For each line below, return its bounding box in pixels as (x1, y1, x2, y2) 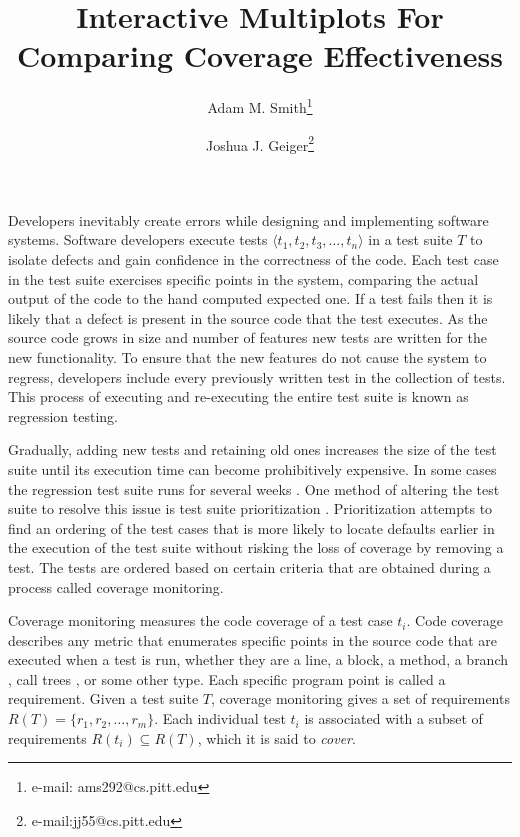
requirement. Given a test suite (8, 688, 199, 709)
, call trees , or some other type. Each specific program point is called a (8, 668, 446, 689)
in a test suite (368, 229, 453, 250)
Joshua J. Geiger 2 (206, 131, 314, 155)
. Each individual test (154, 708, 286, 729)
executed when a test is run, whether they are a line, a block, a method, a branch (8, 649, 509, 670)
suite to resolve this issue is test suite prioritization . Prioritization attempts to (8, 498, 493, 519)
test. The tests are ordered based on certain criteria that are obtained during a (8, 556, 491, 577)
